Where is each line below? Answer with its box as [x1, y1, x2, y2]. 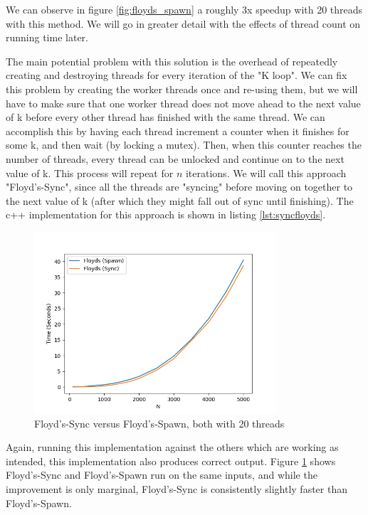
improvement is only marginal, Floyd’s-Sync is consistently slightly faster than [6, 481, 347, 496]
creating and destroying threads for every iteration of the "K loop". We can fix [6, 68, 347, 83]
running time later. [6, 30, 88, 45]
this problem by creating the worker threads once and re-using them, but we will [6, 81, 358, 96]
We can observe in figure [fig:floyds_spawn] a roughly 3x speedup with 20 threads [6, 2, 363, 16]
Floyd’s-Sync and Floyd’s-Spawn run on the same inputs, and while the [6, 467, 317, 482]
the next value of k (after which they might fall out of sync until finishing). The [6, 193, 354, 208]
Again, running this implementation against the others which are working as [6, 440, 339, 455]
